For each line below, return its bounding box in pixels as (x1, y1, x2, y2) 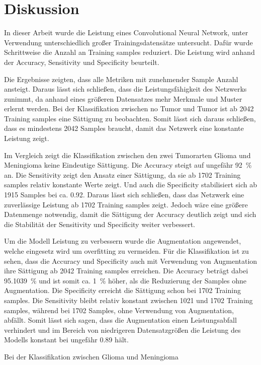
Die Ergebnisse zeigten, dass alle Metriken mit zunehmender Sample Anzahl (4, 74, 238, 84)
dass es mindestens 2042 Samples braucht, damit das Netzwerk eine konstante (4, 123, 244, 133)
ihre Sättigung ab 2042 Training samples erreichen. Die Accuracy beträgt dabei (4, 265, 248, 276)
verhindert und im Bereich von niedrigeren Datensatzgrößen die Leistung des (4, 324, 241, 335)
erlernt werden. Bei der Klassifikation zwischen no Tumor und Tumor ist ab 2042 (4, 103, 254, 114)
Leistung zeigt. (4, 133, 49, 143)
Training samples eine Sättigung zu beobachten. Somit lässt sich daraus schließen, (4, 113, 256, 123)
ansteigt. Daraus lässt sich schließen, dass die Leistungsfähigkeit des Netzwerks (4, 84, 247, 94)
